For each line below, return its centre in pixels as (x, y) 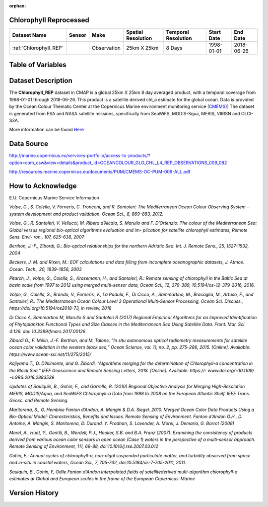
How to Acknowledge (43, 186)
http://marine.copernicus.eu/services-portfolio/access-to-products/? (80, 156)
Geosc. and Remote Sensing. (39, 401)
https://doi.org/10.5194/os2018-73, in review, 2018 (60, 308)
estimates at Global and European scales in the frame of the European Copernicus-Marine (102, 479)
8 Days (174, 48)
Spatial (134, 32)
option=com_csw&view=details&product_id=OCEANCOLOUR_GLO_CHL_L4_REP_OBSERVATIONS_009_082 (118, 163)
